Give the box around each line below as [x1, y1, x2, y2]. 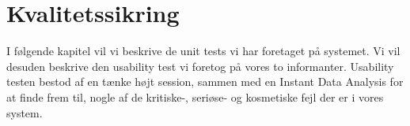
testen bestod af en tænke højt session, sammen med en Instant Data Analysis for [6, 73, 404, 90]
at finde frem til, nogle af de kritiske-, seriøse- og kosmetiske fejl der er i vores [6, 88, 384, 105]
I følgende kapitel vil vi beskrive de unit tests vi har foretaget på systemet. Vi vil [6, 43, 401, 59]
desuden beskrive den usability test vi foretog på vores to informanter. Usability [6, 57, 394, 74]
